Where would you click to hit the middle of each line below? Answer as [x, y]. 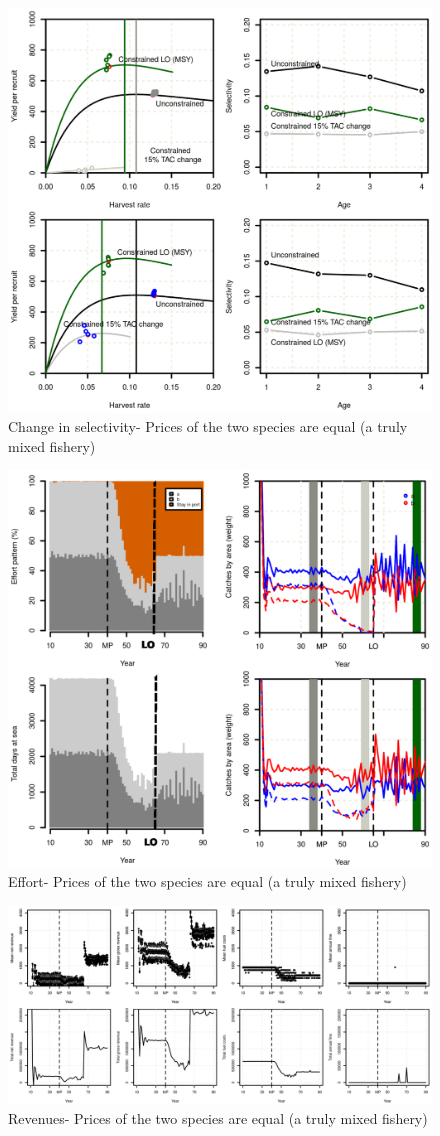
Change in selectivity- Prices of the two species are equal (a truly [208, 426]
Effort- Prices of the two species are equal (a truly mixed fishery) [207, 881]
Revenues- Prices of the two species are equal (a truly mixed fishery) [218, 1118]
